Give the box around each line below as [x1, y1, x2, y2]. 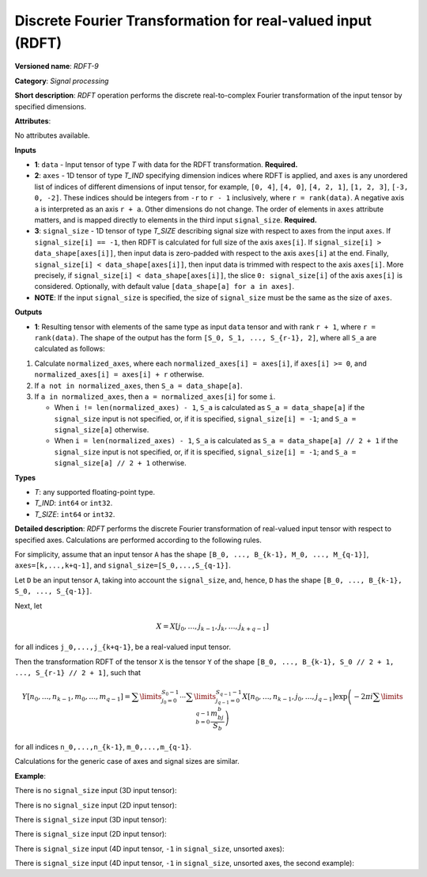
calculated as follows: [34, 344, 106, 354]
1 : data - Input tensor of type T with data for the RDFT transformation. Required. [34, 160, 298, 169]
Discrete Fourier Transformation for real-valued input [14, 12, 372, 29]
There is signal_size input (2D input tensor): [14, 830, 167, 839]
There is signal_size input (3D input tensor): [14, 814, 167, 824]
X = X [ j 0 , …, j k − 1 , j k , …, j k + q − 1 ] [156, 621, 269, 632]
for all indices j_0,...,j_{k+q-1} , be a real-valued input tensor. [14, 642, 231, 652]
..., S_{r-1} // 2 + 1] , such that [14, 668, 142, 678]
